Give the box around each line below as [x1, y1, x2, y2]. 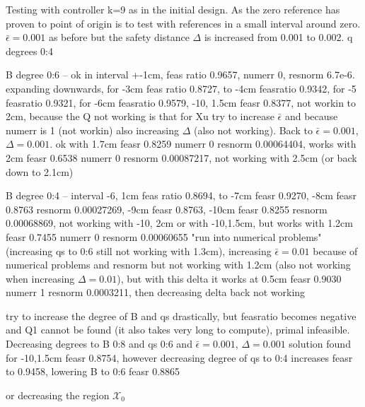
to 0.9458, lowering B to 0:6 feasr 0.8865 [6, 364, 180, 379]
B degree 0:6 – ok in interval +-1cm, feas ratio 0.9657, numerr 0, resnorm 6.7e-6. [6, 67, 355, 82]
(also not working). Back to [194, 122, 313, 137]
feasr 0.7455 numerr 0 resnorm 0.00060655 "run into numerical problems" [6, 229, 322, 244]
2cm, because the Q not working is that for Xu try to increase [6, 109, 274, 124]
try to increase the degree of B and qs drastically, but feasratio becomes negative [6, 308, 357, 323]
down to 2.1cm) [6, 164, 74, 179]
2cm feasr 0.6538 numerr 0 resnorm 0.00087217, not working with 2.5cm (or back [6, 150, 357, 165]
